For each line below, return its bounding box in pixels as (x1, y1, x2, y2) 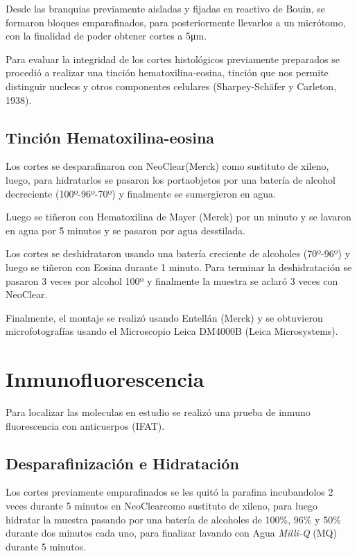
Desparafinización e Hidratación (6, 452, 239, 474)
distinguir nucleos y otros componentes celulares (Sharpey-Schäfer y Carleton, (6, 78, 337, 93)
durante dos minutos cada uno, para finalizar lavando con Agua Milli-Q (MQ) (6, 525, 337, 540)
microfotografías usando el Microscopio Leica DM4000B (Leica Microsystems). (6, 324, 338, 338)
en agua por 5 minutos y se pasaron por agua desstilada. (6, 223, 245, 237)
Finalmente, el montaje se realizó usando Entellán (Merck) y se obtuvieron (6, 310, 323, 324)
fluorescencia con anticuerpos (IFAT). (6, 418, 165, 433)
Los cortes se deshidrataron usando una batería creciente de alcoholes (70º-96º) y (6, 246, 351, 261)
